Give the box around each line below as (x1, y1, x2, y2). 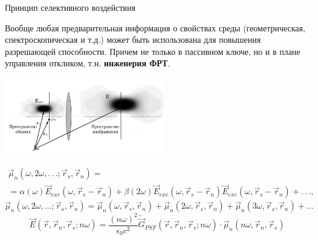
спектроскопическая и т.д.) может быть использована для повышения (5, 33, 261, 46)
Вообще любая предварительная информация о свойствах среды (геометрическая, (5, 21, 305, 34)
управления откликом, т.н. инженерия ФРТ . (5, 57, 170, 69)
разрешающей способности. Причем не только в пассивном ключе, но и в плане (5, 45, 300, 57)
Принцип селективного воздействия (5, 1, 135, 13)
